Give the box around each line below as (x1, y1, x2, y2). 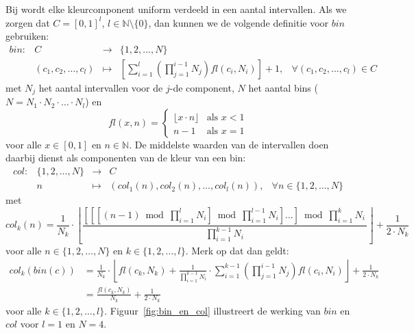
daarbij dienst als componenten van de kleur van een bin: (5, 150, 246, 165)
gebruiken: (5, 29, 49, 43)
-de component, (169, 80, 234, 94)
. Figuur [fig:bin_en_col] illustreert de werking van (104, 303, 321, 317)
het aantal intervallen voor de (38, 80, 163, 94)
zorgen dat (5, 15, 50, 29)
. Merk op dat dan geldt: (185, 243, 289, 257)
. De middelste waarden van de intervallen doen (129, 137, 329, 151)
